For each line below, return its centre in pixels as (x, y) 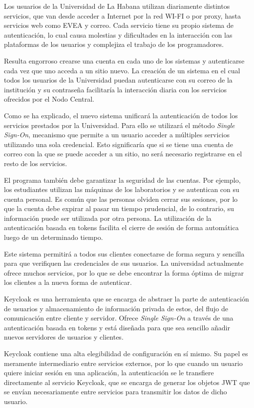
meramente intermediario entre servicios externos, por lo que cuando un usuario (123, 363)
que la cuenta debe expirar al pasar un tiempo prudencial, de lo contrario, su (119, 208)
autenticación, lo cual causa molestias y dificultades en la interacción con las (118, 34)
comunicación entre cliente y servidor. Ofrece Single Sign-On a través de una (119, 318)
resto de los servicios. (36, 163)
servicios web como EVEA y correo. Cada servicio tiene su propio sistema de (119, 25)
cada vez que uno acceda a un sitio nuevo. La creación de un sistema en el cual (122, 70)
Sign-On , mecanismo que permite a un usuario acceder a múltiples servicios (117, 135)
